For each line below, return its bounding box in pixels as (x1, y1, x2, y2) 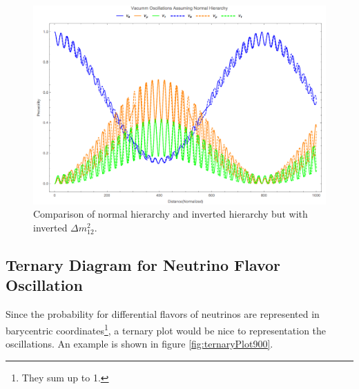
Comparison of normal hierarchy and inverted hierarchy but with (33, 207, 308, 221)
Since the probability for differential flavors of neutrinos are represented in (6, 307, 320, 321)
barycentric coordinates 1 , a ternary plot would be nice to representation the (6, 321, 327, 337)
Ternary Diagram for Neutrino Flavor (6, 254, 281, 276)
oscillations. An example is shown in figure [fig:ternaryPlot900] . (6, 336, 273, 351)
